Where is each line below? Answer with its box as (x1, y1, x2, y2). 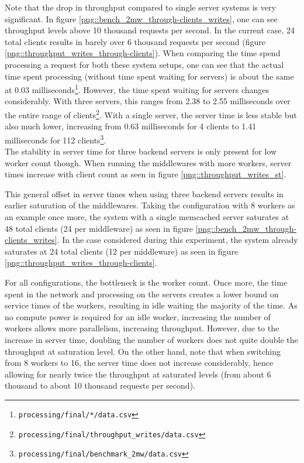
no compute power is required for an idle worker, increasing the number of (5, 310, 271, 323)
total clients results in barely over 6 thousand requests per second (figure (5, 35, 266, 47)
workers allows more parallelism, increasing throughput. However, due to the (5, 322, 279, 334)
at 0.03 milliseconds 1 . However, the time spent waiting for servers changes (5, 82, 270, 95)
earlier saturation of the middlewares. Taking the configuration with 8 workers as (5, 199, 295, 211)
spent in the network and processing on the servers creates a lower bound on (5, 287, 279, 300)
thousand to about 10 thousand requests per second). (5, 379, 195, 392)
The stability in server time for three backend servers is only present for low (5, 145, 277, 157)
